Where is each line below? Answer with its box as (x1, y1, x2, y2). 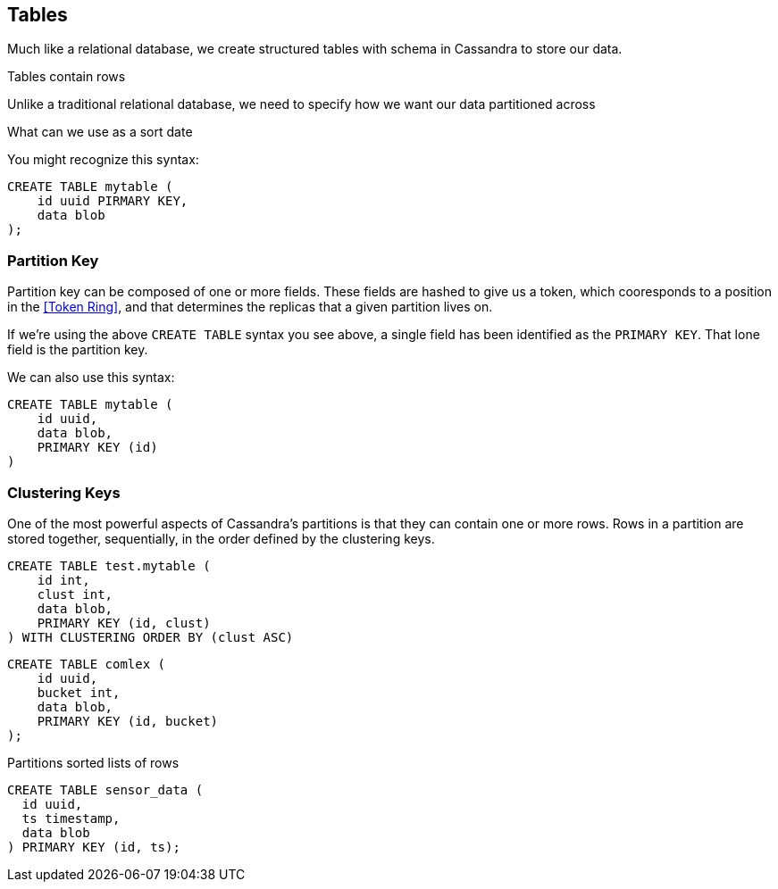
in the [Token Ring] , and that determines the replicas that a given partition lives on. (7, 299, 493, 315)
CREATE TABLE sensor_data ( (7, 782, 204, 797)
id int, (37, 572, 90, 587)
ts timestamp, (21, 810, 121, 826)
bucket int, (37, 685, 121, 700)
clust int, (37, 586, 113, 602)
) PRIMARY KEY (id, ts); (7, 839, 180, 854)
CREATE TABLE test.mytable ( (7, 558, 211, 573)
